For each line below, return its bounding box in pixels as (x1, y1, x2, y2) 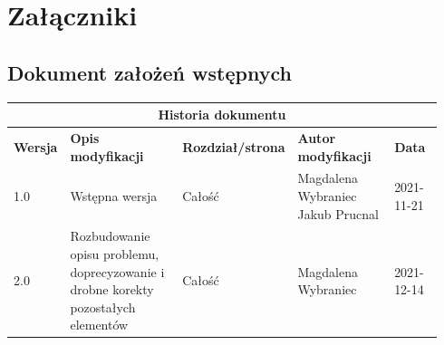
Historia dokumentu (158, 105, 286, 124)
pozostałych (70, 297, 136, 316)
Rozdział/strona (182, 137, 285, 156)
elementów (70, 315, 129, 334)
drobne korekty (70, 280, 154, 299)
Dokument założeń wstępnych (7, 58, 292, 86)
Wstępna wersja (70, 186, 158, 205)
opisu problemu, (70, 244, 159, 263)
